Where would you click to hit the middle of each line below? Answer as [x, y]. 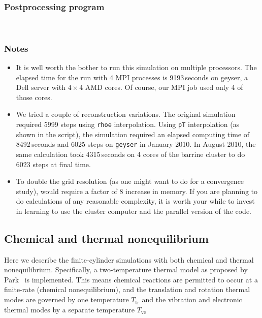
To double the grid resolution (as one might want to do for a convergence [130, 181]
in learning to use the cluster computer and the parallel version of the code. [134, 211]
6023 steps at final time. [53, 164]
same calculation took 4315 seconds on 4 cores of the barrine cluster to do [130, 154]
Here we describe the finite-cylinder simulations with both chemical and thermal [129, 259]
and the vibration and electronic [192, 299]
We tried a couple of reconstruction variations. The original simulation [126, 114]
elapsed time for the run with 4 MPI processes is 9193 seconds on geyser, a [132, 77]
